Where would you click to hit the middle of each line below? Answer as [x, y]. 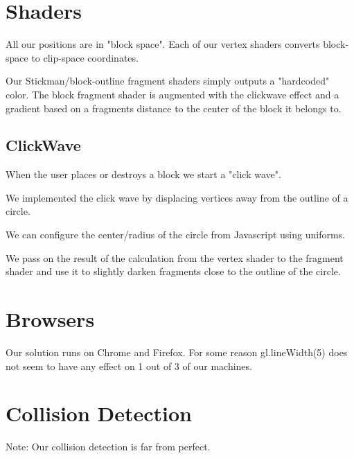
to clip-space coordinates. [85, 57]
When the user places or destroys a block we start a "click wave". [143, 174]
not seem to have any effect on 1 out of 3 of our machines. [129, 365]
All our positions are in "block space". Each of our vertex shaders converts [163, 44]
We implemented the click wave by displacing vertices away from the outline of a [177, 197]
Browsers [50, 319]
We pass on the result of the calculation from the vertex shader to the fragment [175, 257]
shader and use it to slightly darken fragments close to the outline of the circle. [173, 271]
